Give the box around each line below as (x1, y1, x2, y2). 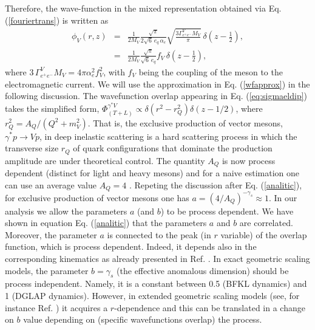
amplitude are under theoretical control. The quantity (5, 154, 205, 167)
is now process (222, 154, 276, 167)
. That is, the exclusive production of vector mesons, (87, 116, 283, 129)
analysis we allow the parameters (5, 204, 127, 217)
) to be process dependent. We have (160, 204, 294, 217)
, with (103, 65, 125, 78)
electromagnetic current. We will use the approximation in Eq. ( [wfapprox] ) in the (5, 77, 310, 90)
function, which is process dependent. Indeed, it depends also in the (5, 240, 257, 253)
